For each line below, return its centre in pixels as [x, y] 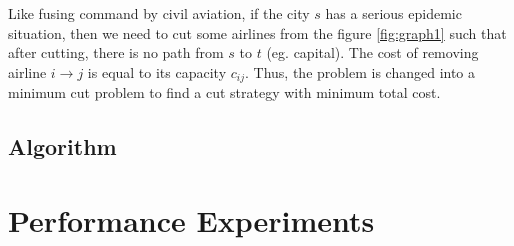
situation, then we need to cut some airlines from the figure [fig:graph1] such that [257, 32]
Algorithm [62, 146]
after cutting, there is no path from [116, 52]
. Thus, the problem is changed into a [360, 71]
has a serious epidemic [393, 13]
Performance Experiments [191, 219]
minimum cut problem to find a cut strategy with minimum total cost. [224, 92]
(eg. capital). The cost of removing [372, 52]
